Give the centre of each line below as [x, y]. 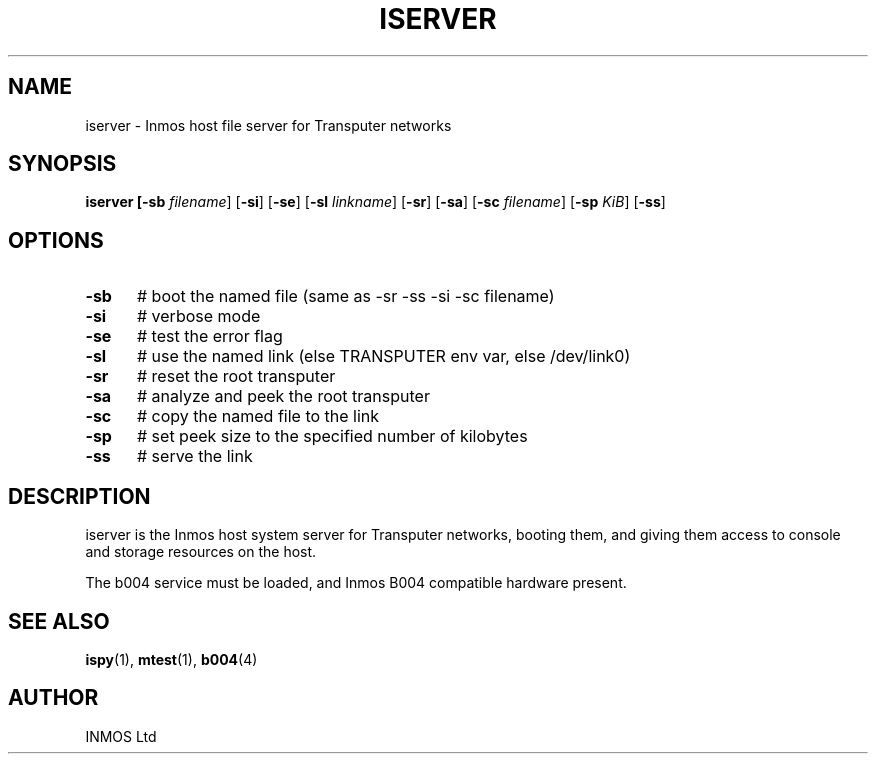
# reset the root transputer [236, 376]
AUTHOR [53, 698]
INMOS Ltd [121, 736]
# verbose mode [198, 316]
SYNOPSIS [62, 164]
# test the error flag [209, 336]
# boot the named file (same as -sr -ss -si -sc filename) [345, 296]
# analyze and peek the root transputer [283, 396]
